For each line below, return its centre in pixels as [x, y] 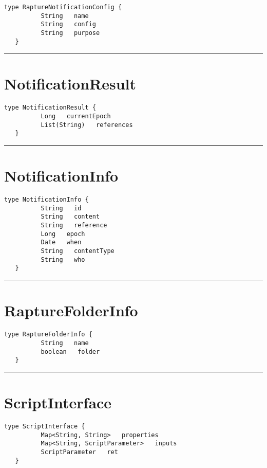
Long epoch [63, 234]
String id [61, 208]
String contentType [78, 251]
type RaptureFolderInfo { [48, 335]
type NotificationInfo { [46, 200]
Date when [61, 242]
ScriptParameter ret [79, 452]
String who [63, 259]
